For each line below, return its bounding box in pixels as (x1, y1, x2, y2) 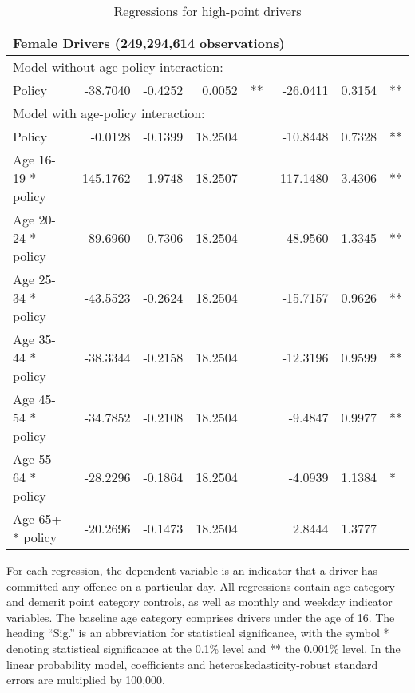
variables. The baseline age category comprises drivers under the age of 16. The (6, 608, 395, 625)
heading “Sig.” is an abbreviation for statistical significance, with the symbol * (6, 624, 389, 641)
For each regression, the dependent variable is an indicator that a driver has (6, 562, 378, 578)
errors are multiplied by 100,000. (6, 671, 165, 688)
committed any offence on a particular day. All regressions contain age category (6, 577, 395, 594)
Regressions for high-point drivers (113, 2, 302, 20)
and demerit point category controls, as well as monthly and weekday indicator (6, 593, 393, 610)
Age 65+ (13, 509, 61, 528)
